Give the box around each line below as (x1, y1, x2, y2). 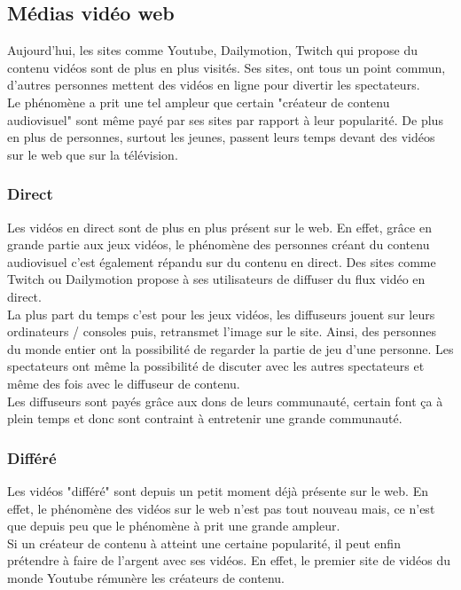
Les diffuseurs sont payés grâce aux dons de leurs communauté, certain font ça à (7, 391, 443, 410)
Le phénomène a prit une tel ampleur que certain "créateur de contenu (7, 92, 390, 111)
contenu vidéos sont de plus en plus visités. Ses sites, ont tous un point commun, (7, 58, 446, 76)
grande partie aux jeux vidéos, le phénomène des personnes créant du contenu (7, 235, 430, 254)
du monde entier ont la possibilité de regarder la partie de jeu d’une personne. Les (7, 339, 454, 358)
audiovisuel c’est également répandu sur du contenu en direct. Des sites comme (7, 252, 436, 271)
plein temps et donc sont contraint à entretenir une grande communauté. (7, 409, 402, 428)
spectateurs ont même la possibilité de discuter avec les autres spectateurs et (7, 357, 425, 375)
